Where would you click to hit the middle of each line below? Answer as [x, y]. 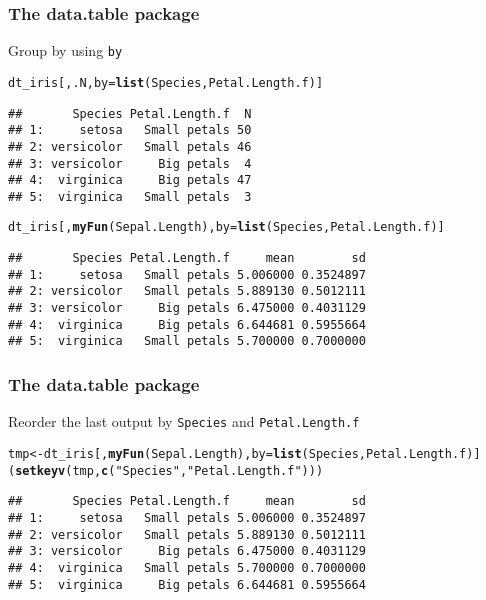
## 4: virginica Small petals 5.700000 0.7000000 [187, 567]
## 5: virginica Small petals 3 [130, 196]
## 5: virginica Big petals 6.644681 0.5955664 [187, 584]
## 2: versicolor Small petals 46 [130, 146]
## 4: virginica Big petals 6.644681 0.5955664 [187, 324]
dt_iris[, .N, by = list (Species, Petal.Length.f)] [166, 82]
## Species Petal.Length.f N [130, 113]
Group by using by [65, 50]
